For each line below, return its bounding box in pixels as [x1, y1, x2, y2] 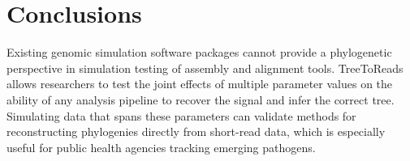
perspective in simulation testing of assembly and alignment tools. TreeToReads [6, 59, 404, 76]
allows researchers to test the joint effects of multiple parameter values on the [6, 75, 393, 92]
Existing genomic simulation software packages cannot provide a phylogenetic [6, 44, 392, 61]
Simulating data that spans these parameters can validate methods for [6, 107, 356, 124]
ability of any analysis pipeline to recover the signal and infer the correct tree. [6, 91, 395, 108]
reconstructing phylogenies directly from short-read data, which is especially [6, 123, 386, 140]
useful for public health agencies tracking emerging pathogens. [6, 138, 316, 155]
